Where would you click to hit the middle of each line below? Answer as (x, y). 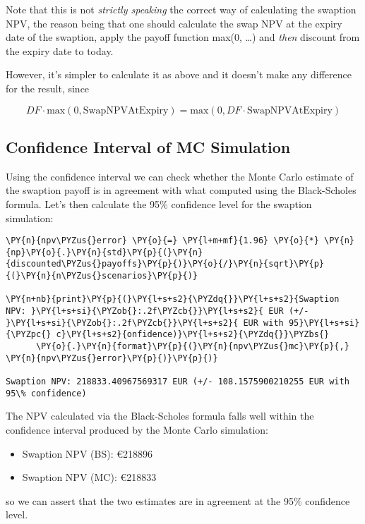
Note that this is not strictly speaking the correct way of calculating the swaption (181, 9)
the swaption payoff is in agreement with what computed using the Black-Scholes (181, 190)
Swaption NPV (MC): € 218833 (89, 477)
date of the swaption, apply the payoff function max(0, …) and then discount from (183, 37)
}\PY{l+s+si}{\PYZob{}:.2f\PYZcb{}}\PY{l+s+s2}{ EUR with (145, 323)
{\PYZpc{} (29, 335)
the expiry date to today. (60, 50)
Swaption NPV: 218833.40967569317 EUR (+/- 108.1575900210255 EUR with (178, 382)
